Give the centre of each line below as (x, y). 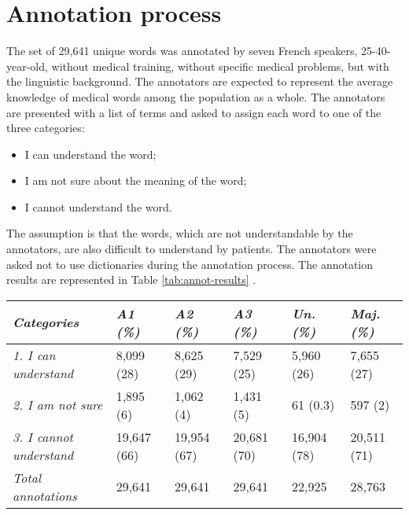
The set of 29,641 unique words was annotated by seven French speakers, (182, 51)
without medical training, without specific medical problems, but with (220, 66)
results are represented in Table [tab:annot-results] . (131, 280)
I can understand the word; (90, 154)
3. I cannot (43, 436)
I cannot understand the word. (98, 206)
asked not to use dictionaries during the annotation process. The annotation (190, 264)
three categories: (46, 128)
